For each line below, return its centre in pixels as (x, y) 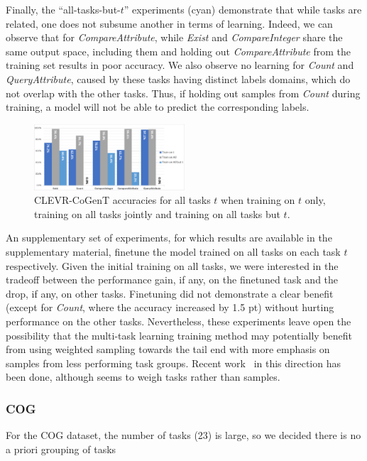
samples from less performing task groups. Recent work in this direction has (173, 363)
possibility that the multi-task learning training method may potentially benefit (179, 335)
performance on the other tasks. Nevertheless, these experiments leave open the (179, 321)
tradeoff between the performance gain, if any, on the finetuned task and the (172, 280)
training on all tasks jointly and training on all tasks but (157, 213)
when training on (258, 200)
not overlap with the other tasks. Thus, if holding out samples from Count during (183, 93)
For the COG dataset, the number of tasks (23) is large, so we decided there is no (183, 435)
